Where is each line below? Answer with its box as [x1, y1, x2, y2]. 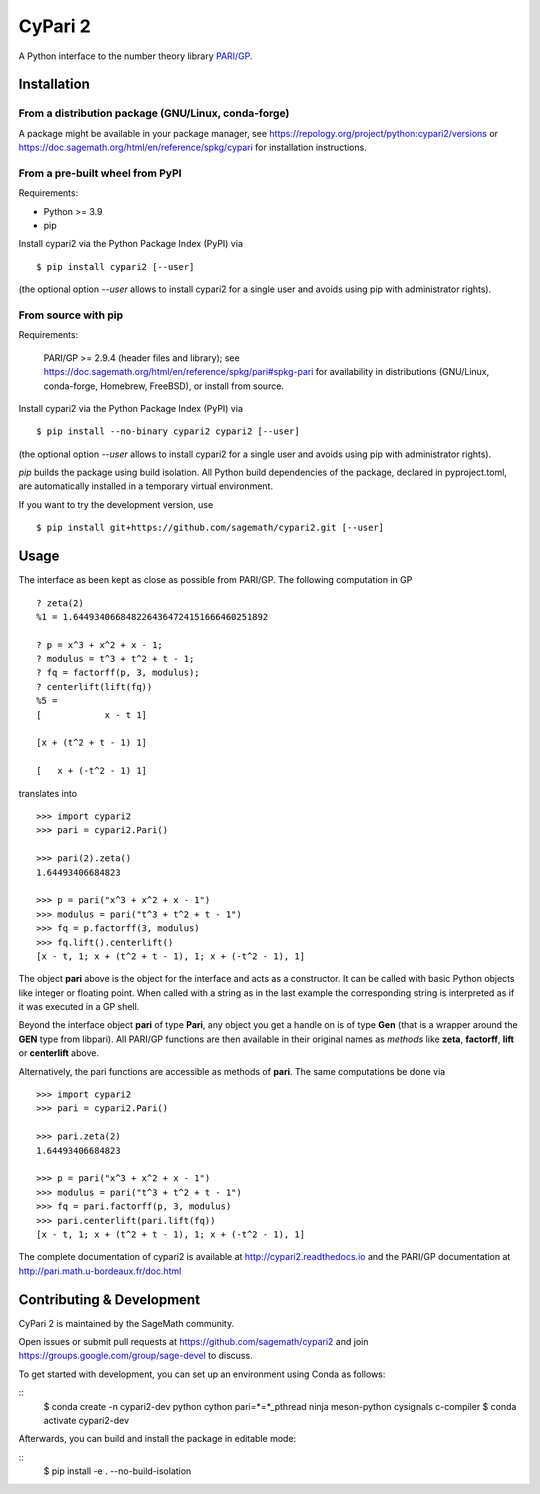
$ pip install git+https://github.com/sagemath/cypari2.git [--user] [36, 522, 385, 534]
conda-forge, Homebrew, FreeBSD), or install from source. [43, 380, 285, 392]
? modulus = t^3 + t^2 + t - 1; [36, 653, 195, 665]
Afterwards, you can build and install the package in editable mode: [18, 1433, 297, 1445]
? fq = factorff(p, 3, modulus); [36, 667, 200, 679]
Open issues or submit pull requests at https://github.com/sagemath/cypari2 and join [18, 1336, 369, 1348]
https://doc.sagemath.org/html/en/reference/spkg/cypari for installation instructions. [18, 141, 367, 154]
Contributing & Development [18, 1291, 200, 1308]
